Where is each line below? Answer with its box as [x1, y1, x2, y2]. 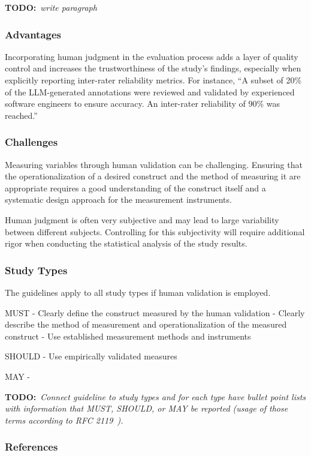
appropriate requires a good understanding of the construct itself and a [5, 181, 266, 194]
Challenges [5, 134, 58, 149]
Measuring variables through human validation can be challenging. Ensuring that [5, 158, 303, 170]
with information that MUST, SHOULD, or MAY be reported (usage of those [5, 402, 288, 415]
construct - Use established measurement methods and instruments [5, 329, 251, 342]
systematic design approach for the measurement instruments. [5, 193, 232, 206]
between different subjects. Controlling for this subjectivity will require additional [5, 225, 305, 238]
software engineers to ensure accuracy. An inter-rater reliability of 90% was [5, 97, 280, 110]
